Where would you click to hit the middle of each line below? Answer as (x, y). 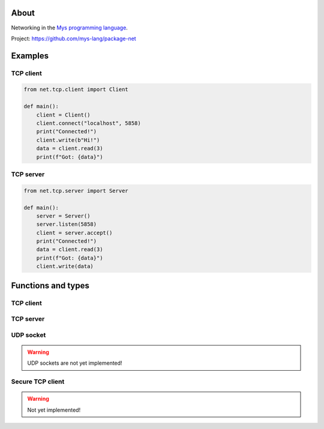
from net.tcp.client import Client (76, 90)
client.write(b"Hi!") (68, 140)
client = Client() (63, 115)
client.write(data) (65, 266)
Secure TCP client (38, 382)
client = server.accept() (74, 233)
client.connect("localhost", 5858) (88, 123)
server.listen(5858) (67, 224)
